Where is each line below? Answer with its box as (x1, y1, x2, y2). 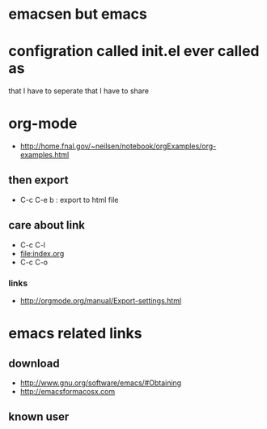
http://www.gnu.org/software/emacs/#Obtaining (19, 378, 182, 388)
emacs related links (8, 324, 142, 343)
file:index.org (19, 248, 65, 258)
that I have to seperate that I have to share (8, 86, 150, 96)
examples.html (19, 150, 70, 160)
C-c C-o (19, 257, 49, 267)
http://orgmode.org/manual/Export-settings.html (19, 295, 182, 305)
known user (8, 410, 70, 424)
